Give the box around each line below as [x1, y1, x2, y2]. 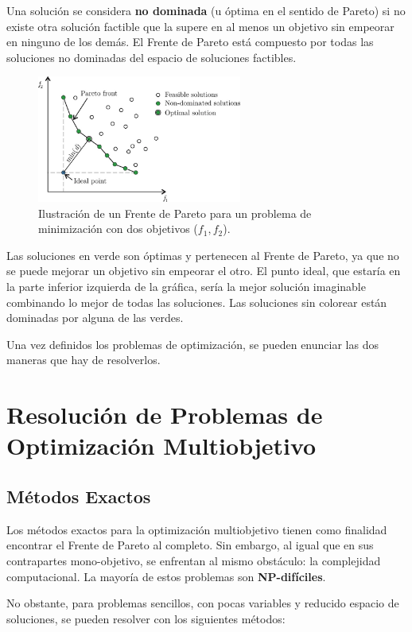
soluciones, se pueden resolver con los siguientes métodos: [6, 610, 286, 626]
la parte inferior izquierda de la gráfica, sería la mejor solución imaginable [6, 278, 366, 295]
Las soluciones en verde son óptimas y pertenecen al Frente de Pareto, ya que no [6, 246, 399, 263]
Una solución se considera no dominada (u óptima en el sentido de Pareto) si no [6, 2, 406, 18]
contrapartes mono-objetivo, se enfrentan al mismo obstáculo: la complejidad [6, 552, 381, 568]
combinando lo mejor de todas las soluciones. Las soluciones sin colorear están [6, 293, 387, 310]
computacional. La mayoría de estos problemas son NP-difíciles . [6, 568, 326, 584]
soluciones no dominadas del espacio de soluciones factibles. [6, 48, 297, 65]
